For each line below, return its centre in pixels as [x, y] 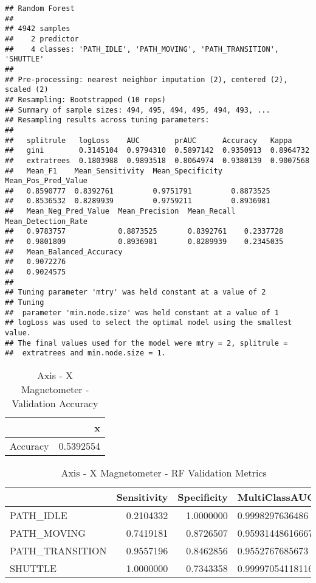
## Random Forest [40, 9]
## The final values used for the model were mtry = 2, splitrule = [146, 343]
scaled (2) [27, 90]
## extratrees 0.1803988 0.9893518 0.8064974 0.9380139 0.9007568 [157, 160]
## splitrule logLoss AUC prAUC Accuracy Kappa [149, 140]
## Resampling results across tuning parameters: [107, 120]
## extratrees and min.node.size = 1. [85, 353]
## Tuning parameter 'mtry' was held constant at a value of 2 [136, 292]
